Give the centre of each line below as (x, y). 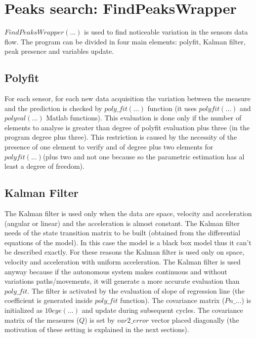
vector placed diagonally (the (195, 319)
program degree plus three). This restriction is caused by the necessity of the (121, 137)
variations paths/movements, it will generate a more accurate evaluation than (122, 281)
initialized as (24, 310)
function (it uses (172, 108)
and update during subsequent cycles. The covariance (162, 310)
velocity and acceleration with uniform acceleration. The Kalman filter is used (123, 262)
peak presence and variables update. (59, 51)
